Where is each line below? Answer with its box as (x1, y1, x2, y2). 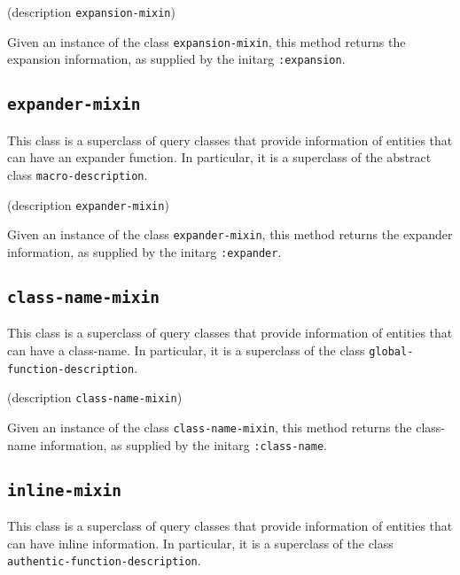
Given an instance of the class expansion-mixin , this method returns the (7, 32, 406, 51)
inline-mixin (7, 480, 121, 500)
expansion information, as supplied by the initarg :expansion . (7, 50, 346, 68)
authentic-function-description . (7, 551, 201, 570)
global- (369, 345, 414, 358)
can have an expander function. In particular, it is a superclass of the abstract (7, 148, 432, 167)
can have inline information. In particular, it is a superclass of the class (7, 533, 394, 552)
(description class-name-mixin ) (7, 388, 183, 407)
